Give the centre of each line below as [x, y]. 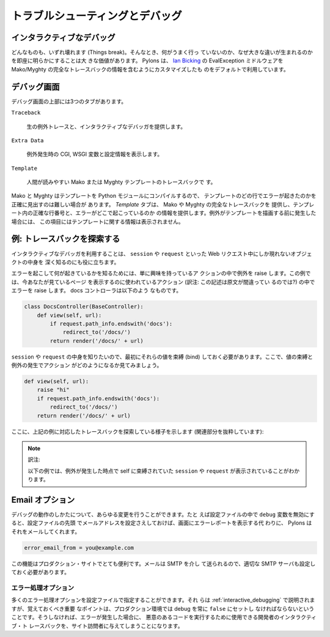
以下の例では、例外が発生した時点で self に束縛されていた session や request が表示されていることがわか [163, 471]
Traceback [26, 113]
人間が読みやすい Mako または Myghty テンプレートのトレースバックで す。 [121, 182]
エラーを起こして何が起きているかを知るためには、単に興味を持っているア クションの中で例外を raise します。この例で [161, 273]
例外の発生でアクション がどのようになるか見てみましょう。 [87, 365]
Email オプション [43, 500]
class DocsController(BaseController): [84, 307]
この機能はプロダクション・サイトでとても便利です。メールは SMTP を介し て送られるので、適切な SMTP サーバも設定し [163, 563]
